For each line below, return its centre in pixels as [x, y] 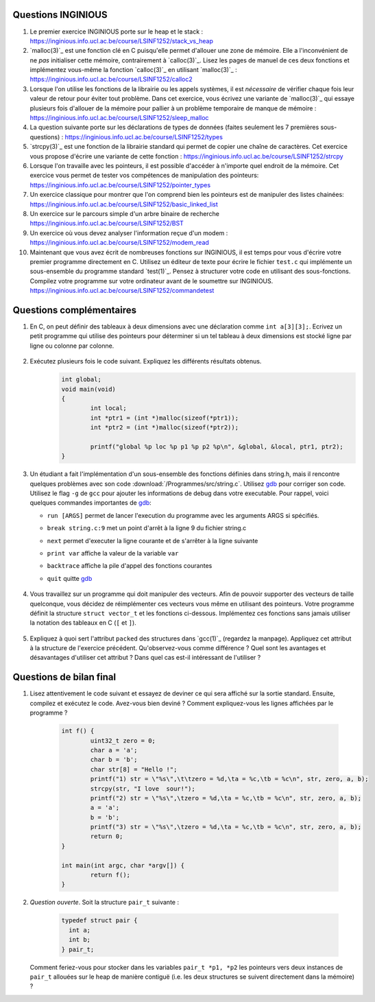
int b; [80, 940]
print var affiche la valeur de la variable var [113, 553]
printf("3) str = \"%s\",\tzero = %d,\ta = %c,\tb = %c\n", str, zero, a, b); [226, 827]
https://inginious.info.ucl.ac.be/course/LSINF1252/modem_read [119, 243]
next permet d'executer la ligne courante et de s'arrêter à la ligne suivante [153, 540]
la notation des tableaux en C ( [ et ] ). [83, 623]
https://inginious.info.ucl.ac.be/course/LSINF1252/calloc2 [111, 80]
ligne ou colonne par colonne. [72, 346]
